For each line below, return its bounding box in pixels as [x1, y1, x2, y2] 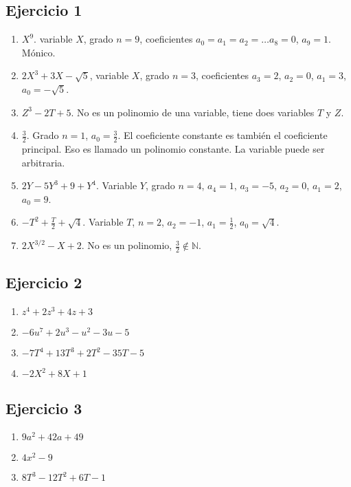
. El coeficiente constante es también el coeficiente [117, 128, 328, 142]
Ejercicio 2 [5, 272, 82, 293]
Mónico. [21, 45, 56, 59]
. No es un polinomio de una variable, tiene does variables [71, 105, 315, 119]
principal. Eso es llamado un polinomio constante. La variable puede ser [21, 142, 325, 155]
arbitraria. [21, 155, 65, 169]
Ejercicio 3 [5, 397, 82, 418]
